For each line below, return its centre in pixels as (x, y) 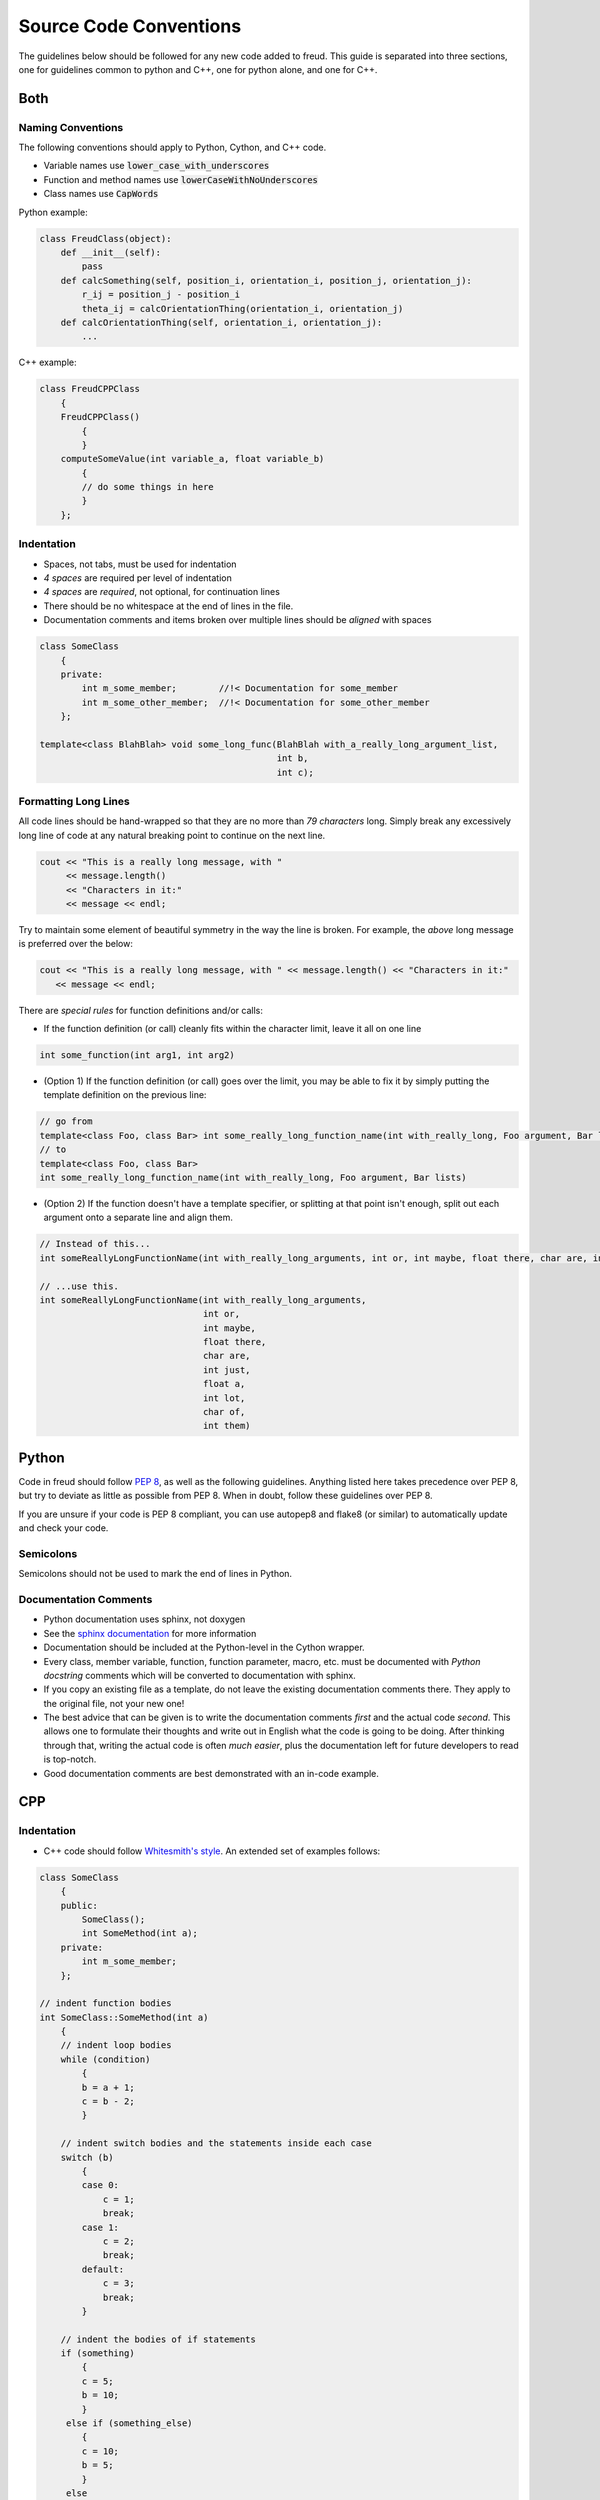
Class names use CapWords (101, 194)
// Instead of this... (95, 1244)
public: (79, 1905)
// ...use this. (79, 1286)
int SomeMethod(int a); (140, 1933)
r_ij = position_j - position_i (160, 294)
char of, (224, 1412)
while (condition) (105, 2059)
